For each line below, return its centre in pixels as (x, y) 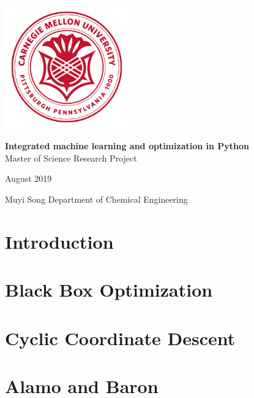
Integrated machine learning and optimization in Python (127, 146)
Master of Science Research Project (71, 158)
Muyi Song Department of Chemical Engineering (96, 199)
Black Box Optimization (109, 290)
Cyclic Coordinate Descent (120, 338)
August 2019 (28, 178)
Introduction (59, 241)
